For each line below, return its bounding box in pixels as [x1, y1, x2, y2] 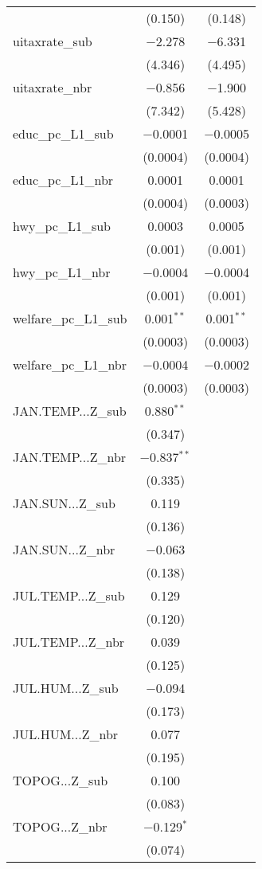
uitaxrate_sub [13, 32, 92, 50]
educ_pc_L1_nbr [13, 170, 114, 189]
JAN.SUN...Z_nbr [13, 540, 115, 558]
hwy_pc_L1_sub [13, 217, 111, 235]
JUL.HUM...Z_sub [13, 679, 119, 697]
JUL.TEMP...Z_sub [13, 586, 125, 605]
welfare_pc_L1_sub [13, 309, 127, 327]
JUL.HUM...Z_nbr [13, 725, 119, 743]
